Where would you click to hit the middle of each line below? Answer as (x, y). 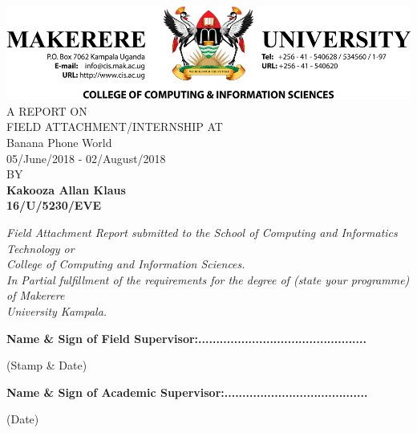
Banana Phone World (59, 142)
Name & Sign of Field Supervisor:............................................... (186, 338)
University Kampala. (57, 310)
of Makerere (36, 295)
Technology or (40, 248)
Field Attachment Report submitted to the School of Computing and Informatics (202, 232)
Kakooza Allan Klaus (66, 189)
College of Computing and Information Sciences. (126, 264)
